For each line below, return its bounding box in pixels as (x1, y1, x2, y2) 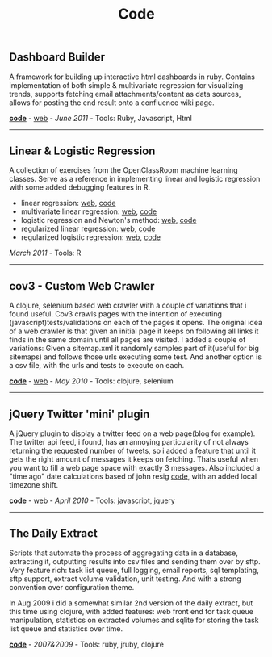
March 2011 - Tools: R (9, 248, 82, 258)
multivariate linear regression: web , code (20, 207, 157, 216)
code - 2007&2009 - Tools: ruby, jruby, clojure (9, 639, 165, 649)
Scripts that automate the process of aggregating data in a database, (9, 548, 239, 558)
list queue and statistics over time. (9, 623, 123, 634)
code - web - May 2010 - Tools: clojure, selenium (9, 376, 174, 386)
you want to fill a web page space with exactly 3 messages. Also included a (9, 463, 261, 473)
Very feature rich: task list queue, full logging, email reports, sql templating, (9, 565, 259, 575)
